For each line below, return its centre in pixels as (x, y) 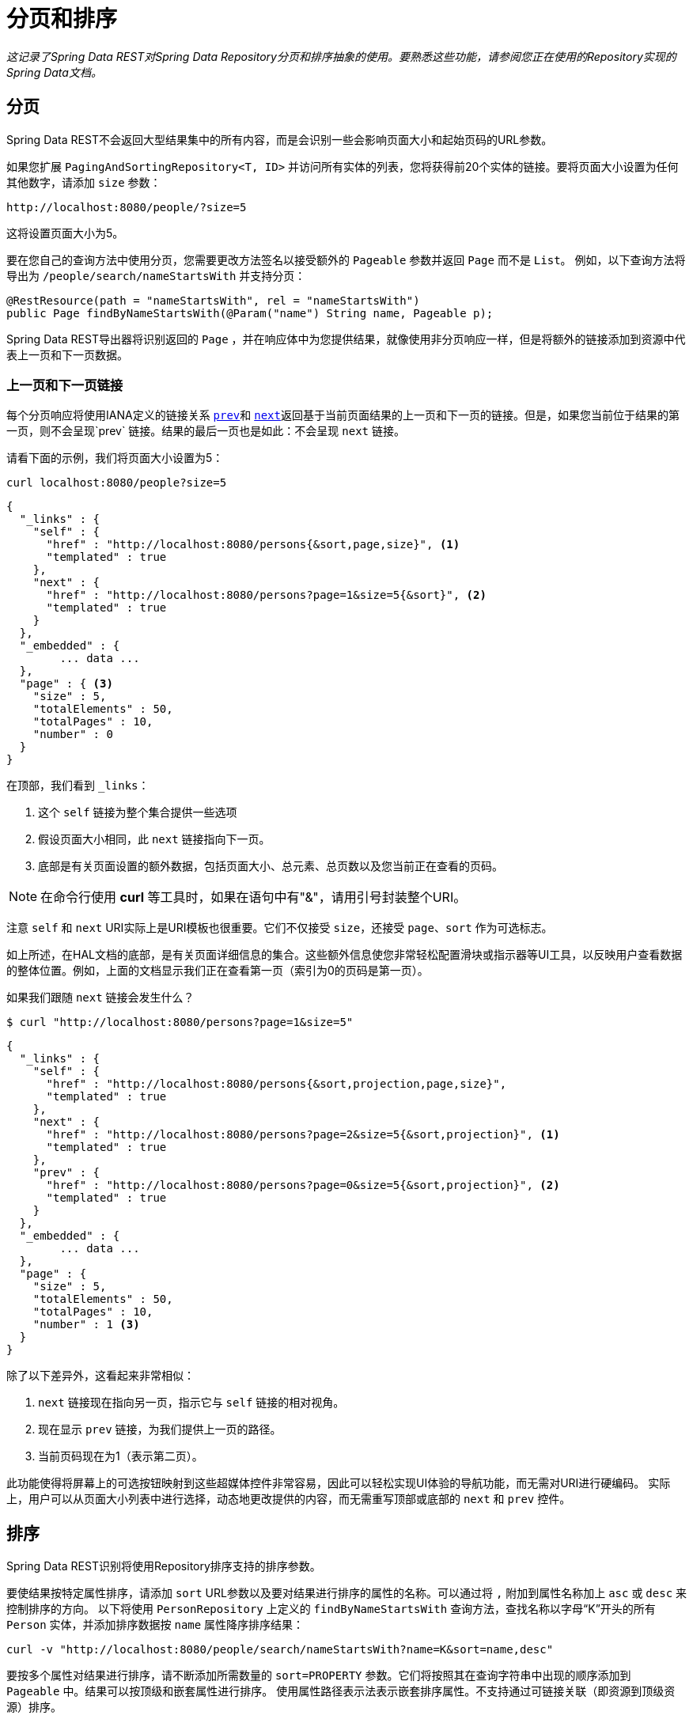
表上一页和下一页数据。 (67, 354)
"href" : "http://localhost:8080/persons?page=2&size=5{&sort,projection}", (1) (303, 1135)
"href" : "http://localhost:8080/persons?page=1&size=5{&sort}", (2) (266, 595)
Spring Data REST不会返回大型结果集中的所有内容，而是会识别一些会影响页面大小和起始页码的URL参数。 (280, 139)
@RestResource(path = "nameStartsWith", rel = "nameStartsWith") (213, 300)
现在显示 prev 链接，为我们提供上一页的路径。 (160, 1429)
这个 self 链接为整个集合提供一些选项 (138, 812)
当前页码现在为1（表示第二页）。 (121, 1456)
